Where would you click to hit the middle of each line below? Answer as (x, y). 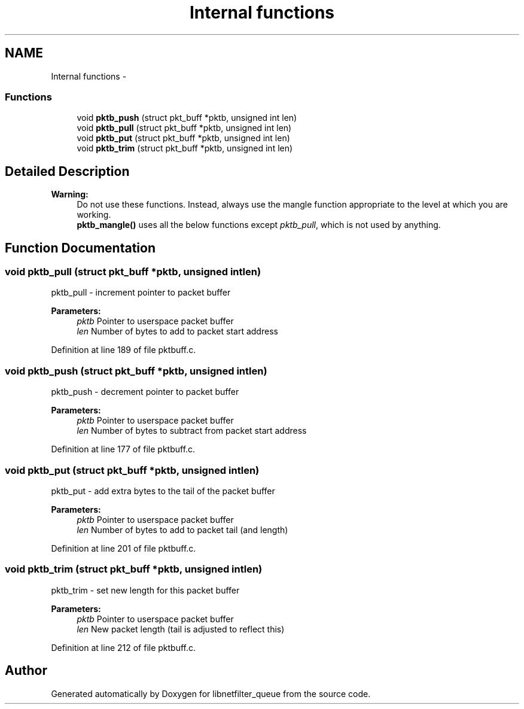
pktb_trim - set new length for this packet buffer (145, 590)
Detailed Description (67, 171)
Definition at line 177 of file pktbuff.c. (123, 449)
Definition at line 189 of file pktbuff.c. (124, 350)
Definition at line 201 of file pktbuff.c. (124, 548)
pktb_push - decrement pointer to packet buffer (145, 392)
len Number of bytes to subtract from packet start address (192, 431)
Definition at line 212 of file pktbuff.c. (124, 647)
